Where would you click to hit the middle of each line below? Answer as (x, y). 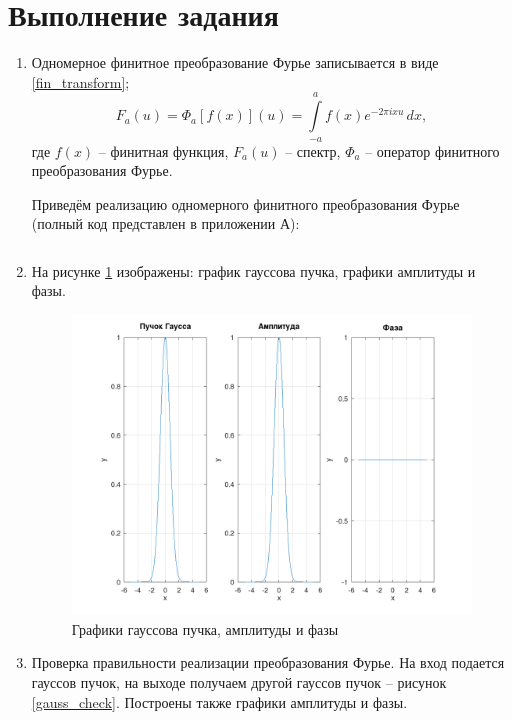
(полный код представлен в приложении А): (165, 223)
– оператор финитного (432, 150)
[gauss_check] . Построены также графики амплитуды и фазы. (219, 701)
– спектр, (313, 150)
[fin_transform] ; (80, 81)
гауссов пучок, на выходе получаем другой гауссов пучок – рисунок (239, 681)
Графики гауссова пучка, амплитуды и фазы (205, 628)
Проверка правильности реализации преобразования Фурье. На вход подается (268, 662)
